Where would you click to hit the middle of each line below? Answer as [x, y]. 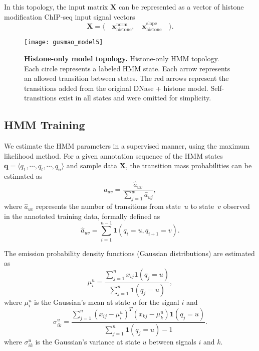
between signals [173, 341]
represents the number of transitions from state [108, 206]
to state [202, 206]
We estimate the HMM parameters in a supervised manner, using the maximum [127, 146]
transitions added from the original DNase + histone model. [116, 88]
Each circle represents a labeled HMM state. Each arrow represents [127, 68]
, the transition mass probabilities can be [189, 165]
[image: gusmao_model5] [64, 42]
